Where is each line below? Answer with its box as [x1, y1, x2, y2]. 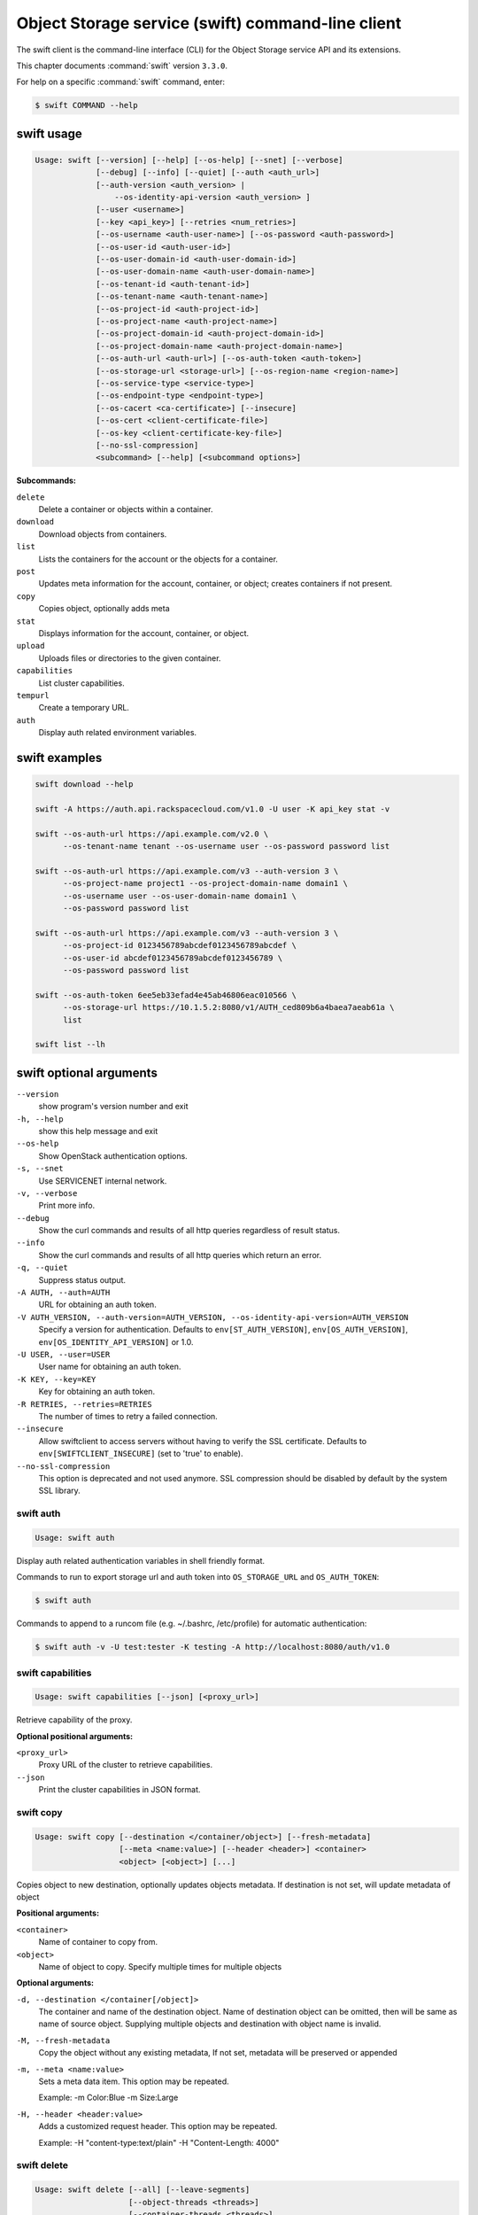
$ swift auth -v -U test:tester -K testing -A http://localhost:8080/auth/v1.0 [35, 1642, 390, 1652]
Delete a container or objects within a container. [38, 504, 213, 515]
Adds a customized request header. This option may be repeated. [38, 2121, 278, 2132]
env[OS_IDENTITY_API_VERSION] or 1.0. [38, 1336, 194, 1347]
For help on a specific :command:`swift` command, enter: [16, 76, 226, 88]
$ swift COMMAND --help [35, 100, 139, 111]
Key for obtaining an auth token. [38, 1387, 155, 1397]
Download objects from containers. [38, 528, 167, 540]
